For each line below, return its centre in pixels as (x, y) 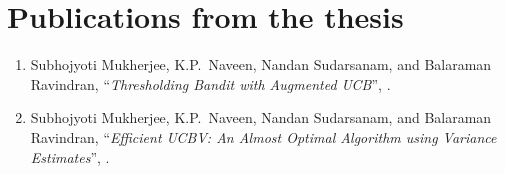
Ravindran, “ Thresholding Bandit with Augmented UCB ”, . (210, 83)
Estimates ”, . (70, 156)
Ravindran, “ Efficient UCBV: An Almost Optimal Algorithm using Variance (263, 136)
